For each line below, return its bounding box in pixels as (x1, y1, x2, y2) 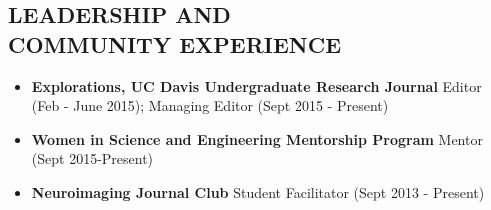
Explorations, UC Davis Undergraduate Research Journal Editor (31, 75, 482, 96)
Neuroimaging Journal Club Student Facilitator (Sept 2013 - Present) (31, 181, 485, 202)
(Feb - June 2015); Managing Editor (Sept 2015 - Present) (31, 95, 389, 116)
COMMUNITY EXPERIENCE (8, 28, 342, 59)
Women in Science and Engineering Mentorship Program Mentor (31, 128, 483, 149)
